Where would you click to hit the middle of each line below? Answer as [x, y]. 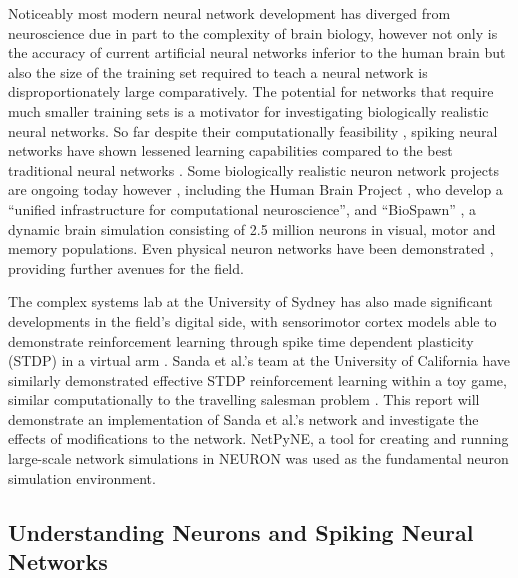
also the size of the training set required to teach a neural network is [218, 71]
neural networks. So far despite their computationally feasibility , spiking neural [253, 130]
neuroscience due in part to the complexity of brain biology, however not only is [253, 32]
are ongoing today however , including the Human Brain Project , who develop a [255, 189]
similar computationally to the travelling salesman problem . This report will [244, 399]
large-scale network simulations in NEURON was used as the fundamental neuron [258, 458]
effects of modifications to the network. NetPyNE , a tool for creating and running [258, 438]
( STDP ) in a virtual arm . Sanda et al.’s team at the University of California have [259, 360]
